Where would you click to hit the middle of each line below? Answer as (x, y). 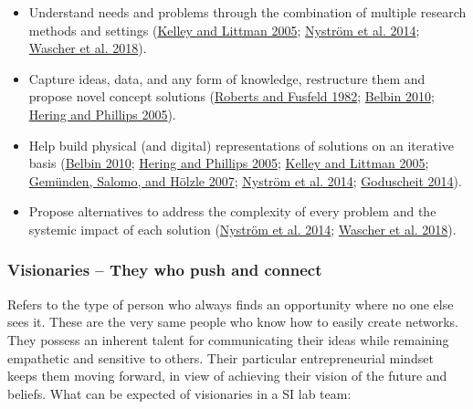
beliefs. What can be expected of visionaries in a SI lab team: (179, 393)
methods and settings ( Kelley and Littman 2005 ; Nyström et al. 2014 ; (224, 30)
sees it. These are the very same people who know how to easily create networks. (233, 322)
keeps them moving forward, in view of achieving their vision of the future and (227, 376)
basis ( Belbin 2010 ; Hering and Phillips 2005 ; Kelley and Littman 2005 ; (229, 163)
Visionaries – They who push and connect (165, 270)
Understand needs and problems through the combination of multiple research (247, 12)
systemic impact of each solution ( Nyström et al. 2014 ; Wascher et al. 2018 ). (242, 229)
